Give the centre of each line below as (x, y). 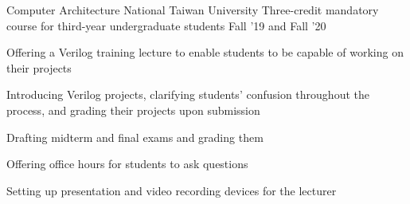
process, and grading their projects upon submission (133, 110)
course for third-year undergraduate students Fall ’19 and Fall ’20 (166, 25)
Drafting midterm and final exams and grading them (135, 137)
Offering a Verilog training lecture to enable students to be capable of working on (205, 52)
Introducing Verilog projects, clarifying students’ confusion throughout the (188, 94)
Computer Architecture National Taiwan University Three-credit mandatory (193, 10)
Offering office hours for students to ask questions (127, 164)
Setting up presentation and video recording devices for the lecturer (172, 190)
